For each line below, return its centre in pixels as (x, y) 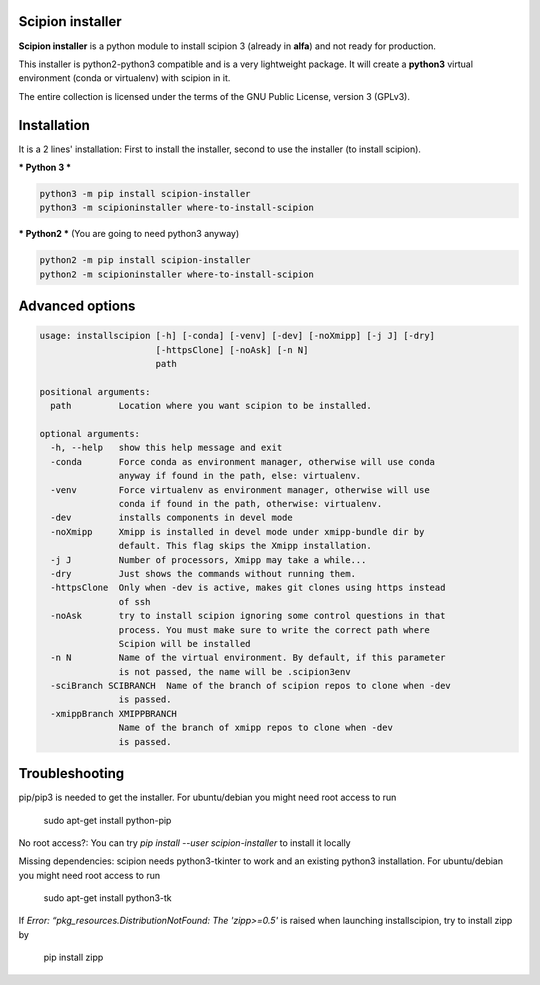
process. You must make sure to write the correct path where (274, 629)
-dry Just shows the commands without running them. (203, 573)
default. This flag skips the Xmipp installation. (245, 546)
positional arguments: (95, 391)
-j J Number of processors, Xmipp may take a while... (208, 559)
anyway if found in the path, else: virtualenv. (240, 476)
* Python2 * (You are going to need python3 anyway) (129, 234)
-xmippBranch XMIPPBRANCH (113, 713)
